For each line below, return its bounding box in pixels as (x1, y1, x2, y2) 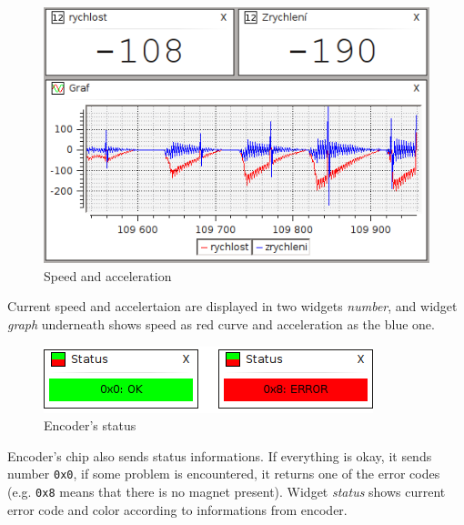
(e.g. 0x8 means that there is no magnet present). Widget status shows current (7, 482, 446, 501)
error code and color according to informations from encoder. (7, 500, 348, 519)
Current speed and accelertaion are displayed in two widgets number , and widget (7, 297, 458, 316)
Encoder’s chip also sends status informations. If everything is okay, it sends (7, 446, 432, 465)
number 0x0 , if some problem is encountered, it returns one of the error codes (7, 464, 440, 483)
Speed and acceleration (44, 266, 172, 285)
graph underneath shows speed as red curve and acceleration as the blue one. (7, 315, 435, 333)
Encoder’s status (44, 416, 136, 435)
